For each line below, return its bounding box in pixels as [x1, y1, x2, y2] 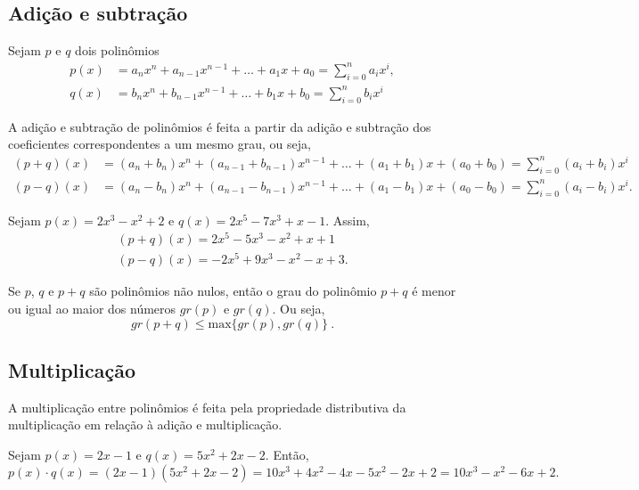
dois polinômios [75, 41, 160, 60]
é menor [412, 282, 456, 300]
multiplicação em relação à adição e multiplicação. [8, 415, 283, 434]
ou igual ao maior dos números [8, 299, 176, 318]
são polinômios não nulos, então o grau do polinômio [89, 282, 377, 300]
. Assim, [325, 210, 370, 229]
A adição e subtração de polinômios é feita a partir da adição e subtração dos [8, 117, 431, 135]
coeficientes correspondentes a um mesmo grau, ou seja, [8, 135, 311, 153]
